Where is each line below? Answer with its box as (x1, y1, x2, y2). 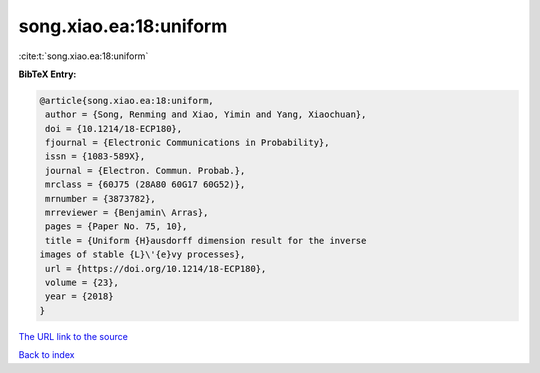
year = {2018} (45, 291, 114, 302)
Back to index (18, 349, 75, 361)
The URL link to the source (18, 330, 129, 342)
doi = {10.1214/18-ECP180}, (45, 123, 183, 134)
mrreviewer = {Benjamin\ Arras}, (45, 207, 209, 219)
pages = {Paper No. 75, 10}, (45, 221, 188, 232)
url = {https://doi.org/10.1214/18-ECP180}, (45, 263, 267, 274)
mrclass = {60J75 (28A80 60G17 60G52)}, (45, 179, 246, 190)
